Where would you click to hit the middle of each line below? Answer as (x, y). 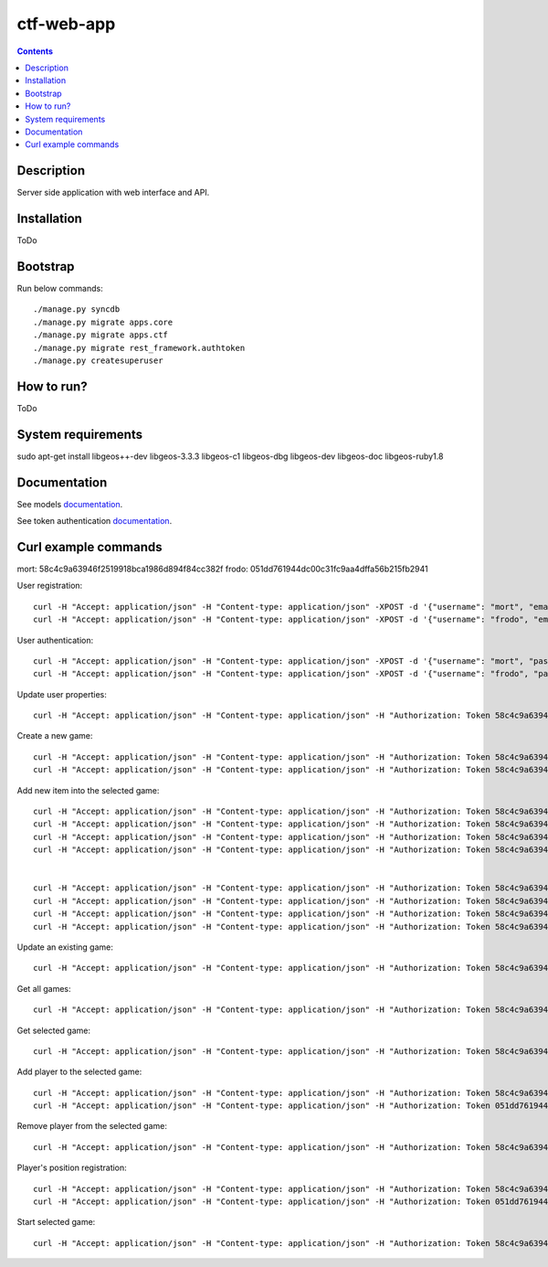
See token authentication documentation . (95, 521)
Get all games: (44, 988)
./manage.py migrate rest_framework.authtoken (139, 348)
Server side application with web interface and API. (113, 193)
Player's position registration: (72, 1168)
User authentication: (55, 640)
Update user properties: (62, 694)
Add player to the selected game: (79, 1072)
